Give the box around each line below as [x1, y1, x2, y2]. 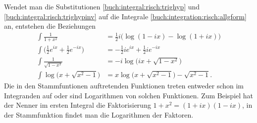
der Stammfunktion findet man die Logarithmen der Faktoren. [4, 109, 194, 120]
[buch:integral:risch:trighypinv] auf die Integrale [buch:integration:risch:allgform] [4, 11, 247, 21]
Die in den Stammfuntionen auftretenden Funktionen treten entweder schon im [4, 80, 244, 90]
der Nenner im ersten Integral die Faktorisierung [4, 100, 151, 110]
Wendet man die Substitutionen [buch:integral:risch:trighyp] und [4, 1, 200, 11]
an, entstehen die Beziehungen [4, 21, 96, 31]
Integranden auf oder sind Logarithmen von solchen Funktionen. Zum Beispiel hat [4, 90, 254, 100]
